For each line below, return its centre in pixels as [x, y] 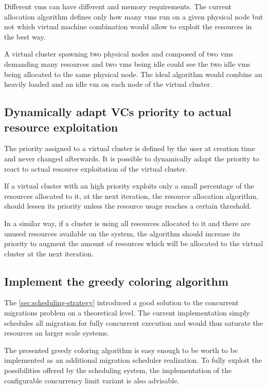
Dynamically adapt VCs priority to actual [118, 112]
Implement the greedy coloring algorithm [117, 281]
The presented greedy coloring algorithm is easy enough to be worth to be [121, 350]
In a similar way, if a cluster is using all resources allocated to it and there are [127, 223]
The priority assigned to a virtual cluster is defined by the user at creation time [130, 148]
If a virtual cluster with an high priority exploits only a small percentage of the [129, 186]
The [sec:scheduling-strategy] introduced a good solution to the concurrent [121, 302]
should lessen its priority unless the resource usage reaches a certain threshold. [128, 206]
